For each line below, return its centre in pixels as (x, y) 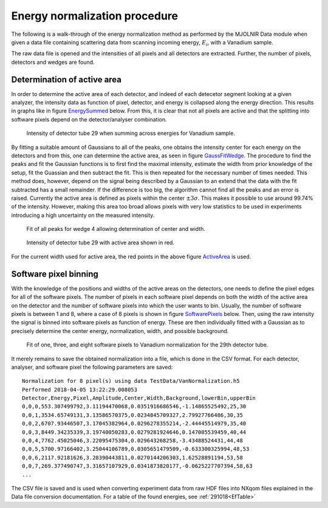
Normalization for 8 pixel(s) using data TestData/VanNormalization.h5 (131, 381)
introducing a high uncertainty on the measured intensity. (83, 215)
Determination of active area (66, 79)
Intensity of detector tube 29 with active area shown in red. (100, 242)
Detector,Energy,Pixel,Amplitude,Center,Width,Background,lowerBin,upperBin (139, 398)
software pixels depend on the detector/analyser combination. (89, 119)
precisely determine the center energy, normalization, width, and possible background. (120, 331)
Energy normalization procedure (95, 16)
